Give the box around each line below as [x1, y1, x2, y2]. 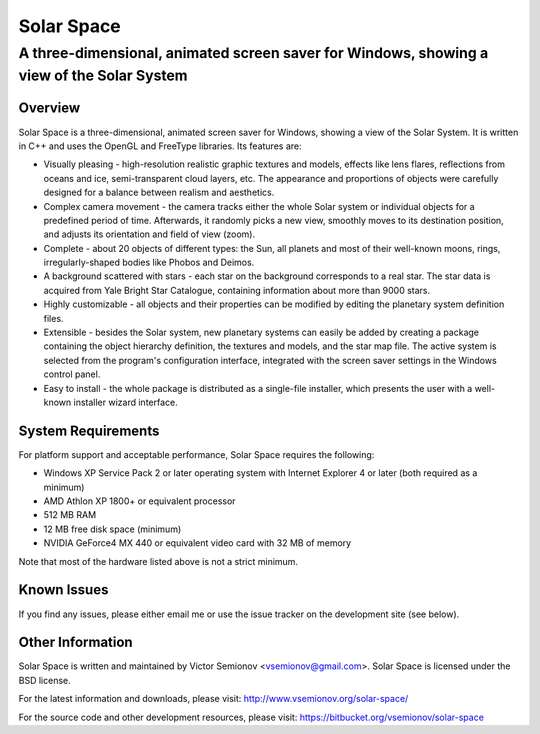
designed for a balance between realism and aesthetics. [43, 186, 275, 199]
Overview [18, 100, 81, 117]
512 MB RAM [43, 509, 97, 521]
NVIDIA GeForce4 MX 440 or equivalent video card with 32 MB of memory [43, 537, 352, 549]
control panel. [43, 368, 101, 380]
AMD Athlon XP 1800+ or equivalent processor [43, 495, 236, 507]
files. [43, 312, 64, 324]
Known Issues [18, 581, 109, 599]
